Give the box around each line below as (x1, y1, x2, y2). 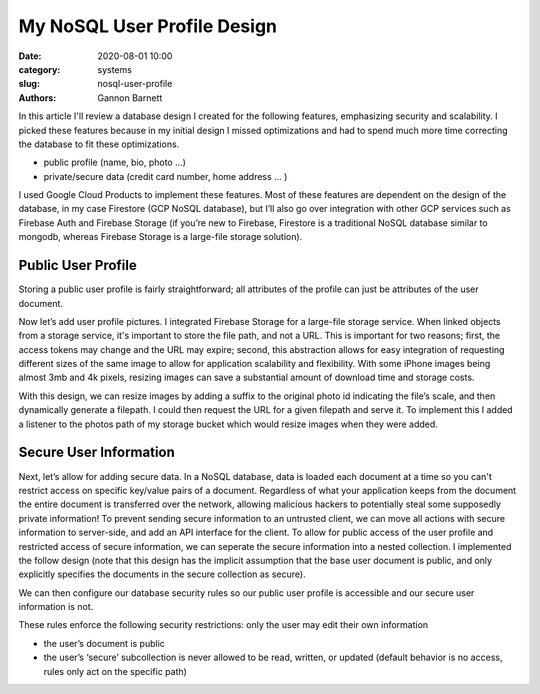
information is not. (18, 601, 94, 613)
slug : (18, 78, 40, 90)
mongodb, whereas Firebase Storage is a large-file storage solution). (18, 231, 303, 243)
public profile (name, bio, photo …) (43, 156, 187, 169)
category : (18, 63, 61, 75)
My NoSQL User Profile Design (18, 15, 277, 37)
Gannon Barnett (97, 91, 163, 104)
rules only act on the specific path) (43, 665, 187, 677)
